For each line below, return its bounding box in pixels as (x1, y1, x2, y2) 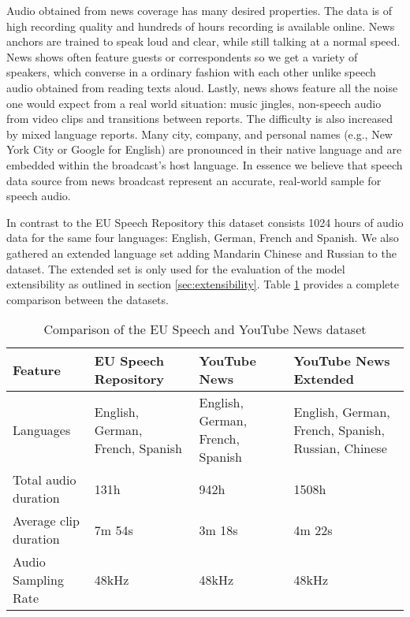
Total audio (13, 470, 76, 489)
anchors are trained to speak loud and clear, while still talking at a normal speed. (6, 33, 401, 50)
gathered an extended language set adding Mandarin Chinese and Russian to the (6, 244, 397, 261)
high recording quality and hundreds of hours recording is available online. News (6, 17, 395, 34)
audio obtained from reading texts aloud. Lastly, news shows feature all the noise (6, 79, 398, 95)
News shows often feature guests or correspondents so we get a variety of (6, 48, 358, 65)
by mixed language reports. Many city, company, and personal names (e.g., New (6, 125, 393, 142)
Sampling (13, 571, 64, 589)
